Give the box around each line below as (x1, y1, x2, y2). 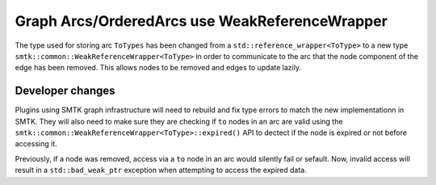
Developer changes (15, 84, 116, 98)
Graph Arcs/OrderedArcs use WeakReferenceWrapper (15, 12, 388, 30)
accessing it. (15, 139, 57, 149)
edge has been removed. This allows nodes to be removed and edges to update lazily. (15, 63, 302, 73)
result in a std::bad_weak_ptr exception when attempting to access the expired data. (15, 166, 307, 175)
